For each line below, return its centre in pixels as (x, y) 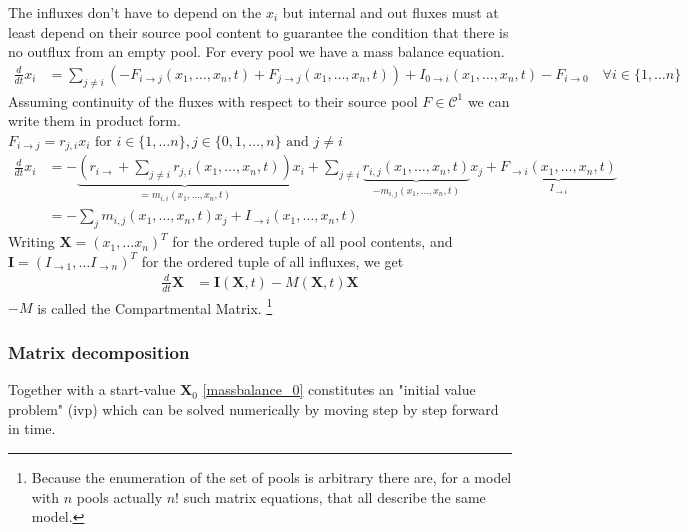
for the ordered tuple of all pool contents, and (312, 241)
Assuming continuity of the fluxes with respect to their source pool (213, 100)
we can (488, 100)
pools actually (119, 496)
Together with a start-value (92, 389)
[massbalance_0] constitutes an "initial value (339, 389)
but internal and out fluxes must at (390, 12)
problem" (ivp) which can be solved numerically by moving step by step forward (253, 408)
